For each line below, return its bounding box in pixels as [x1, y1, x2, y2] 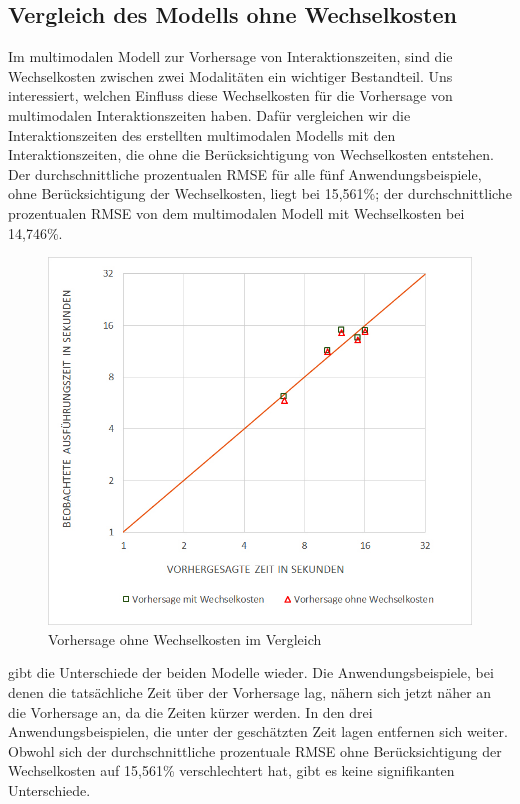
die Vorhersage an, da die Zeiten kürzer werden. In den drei [8, 701, 373, 722]
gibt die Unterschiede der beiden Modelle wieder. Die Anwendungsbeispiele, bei [8, 662, 494, 683]
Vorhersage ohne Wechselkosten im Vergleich [48, 628, 322, 649]
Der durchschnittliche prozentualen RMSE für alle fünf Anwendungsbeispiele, [8, 163, 482, 184]
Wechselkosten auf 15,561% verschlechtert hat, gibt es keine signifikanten [8, 760, 455, 781]
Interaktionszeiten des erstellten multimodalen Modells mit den [8, 124, 396, 145]
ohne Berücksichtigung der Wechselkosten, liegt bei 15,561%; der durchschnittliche [8, 183, 512, 204]
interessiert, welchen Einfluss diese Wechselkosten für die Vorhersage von [8, 85, 453, 106]
